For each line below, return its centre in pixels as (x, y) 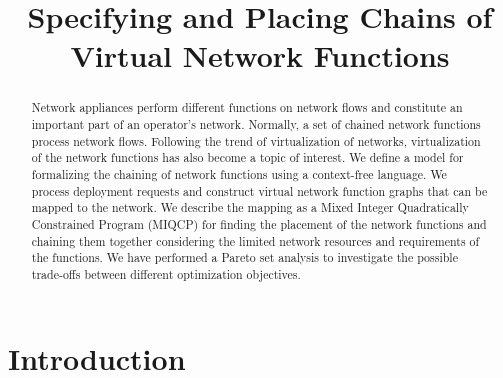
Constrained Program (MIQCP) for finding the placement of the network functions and (259, 223)
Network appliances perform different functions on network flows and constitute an (247, 107)
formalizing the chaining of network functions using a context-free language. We (239, 173)
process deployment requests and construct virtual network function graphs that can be (259, 190)
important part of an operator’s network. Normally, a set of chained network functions (256, 124)
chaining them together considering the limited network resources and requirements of (255, 240)
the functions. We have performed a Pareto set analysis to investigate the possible (244, 257)
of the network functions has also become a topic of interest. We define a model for (247, 157)
